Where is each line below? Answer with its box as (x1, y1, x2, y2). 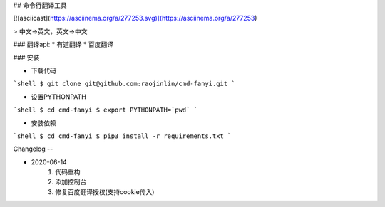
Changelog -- (13, 144, 53, 153)
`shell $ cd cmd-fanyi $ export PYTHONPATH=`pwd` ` (13, 106, 198, 114)
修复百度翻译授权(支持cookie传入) (55, 187, 155, 196)
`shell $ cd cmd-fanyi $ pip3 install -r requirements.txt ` (13, 132, 232, 140)
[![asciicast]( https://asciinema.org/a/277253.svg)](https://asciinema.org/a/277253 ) (13, 14, 257, 23)
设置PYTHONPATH (31, 92, 87, 101)
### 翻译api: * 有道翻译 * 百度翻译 (13, 40, 114, 49)
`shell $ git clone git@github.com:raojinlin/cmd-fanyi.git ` (13, 80, 235, 88)
